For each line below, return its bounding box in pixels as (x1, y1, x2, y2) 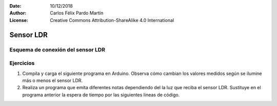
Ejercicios (9, 60, 35, 67)
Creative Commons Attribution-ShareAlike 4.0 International (50, 17, 174, 23)
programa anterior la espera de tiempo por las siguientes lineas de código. (22, 92, 180, 98)
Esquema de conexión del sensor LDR (9, 46, 105, 53)
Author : (9, 10, 27, 16)
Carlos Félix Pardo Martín (50, 10, 104, 16)
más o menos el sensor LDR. (22, 77, 83, 84)
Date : (9, 3, 22, 9)
